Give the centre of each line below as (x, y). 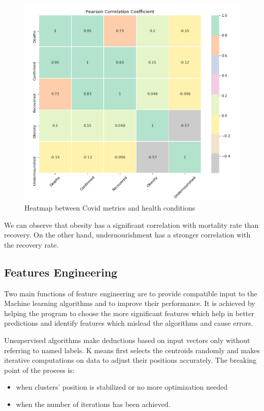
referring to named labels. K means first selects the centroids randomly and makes (132, 350)
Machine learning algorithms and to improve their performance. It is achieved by (130, 303)
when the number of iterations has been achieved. (93, 404)
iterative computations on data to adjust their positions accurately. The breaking (130, 360)
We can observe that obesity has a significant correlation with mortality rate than (131, 225)
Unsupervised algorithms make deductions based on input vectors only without (127, 340)
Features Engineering (61, 272)
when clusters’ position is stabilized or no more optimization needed (122, 387)
